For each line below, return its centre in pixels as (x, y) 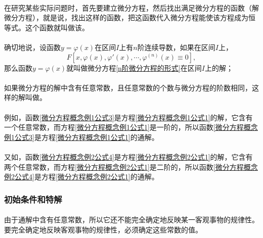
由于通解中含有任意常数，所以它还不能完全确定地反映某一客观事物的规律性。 (131, 220)
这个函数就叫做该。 (57, 27)
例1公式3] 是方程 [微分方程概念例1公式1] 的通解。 (81, 137)
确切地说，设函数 (32, 47)
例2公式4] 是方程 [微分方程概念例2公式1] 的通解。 (81, 177)
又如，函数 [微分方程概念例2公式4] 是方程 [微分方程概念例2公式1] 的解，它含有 (128, 156)
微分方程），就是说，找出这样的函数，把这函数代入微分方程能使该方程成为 (126, 17)
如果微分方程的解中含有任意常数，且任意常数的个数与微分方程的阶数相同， (128, 87)
